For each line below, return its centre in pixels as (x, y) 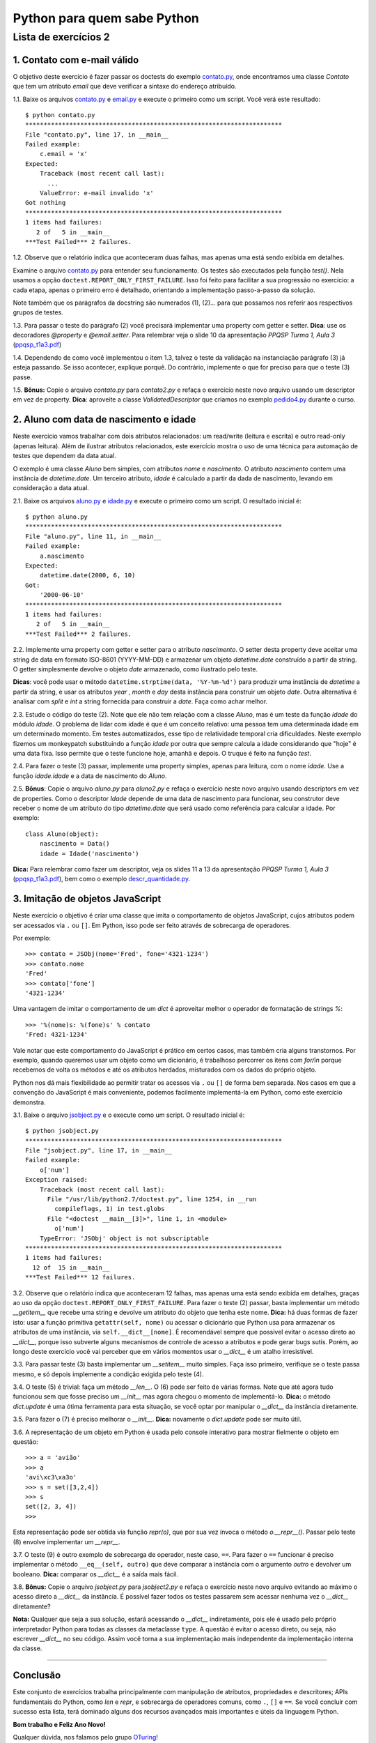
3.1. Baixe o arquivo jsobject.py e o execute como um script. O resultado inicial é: (129, 1115)
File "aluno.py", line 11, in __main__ (93, 536)
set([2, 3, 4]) (51, 1507)
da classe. (28, 1648)
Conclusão (37, 1676)
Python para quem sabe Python (106, 18)
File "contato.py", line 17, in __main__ (97, 135)
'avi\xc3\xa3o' (51, 1477)
